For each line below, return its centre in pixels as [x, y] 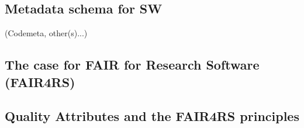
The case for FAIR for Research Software [132, 65]
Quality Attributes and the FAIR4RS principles [152, 116]
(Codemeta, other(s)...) [46, 33]
